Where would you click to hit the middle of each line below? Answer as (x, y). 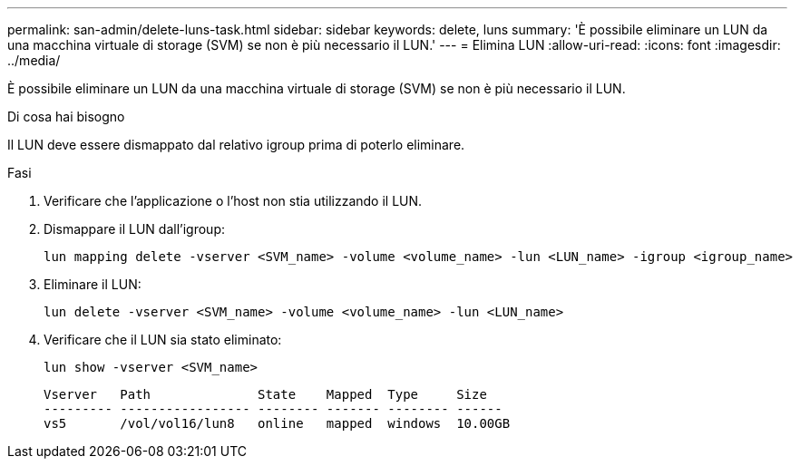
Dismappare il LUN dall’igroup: (134, 229)
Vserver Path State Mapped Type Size (265, 394)
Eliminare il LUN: (93, 284)
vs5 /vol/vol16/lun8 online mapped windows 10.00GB (277, 423)
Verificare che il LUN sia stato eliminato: (163, 340)
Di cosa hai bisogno (66, 116)
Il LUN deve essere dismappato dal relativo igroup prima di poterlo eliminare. (236, 145)
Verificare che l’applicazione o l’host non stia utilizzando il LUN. (233, 201)
